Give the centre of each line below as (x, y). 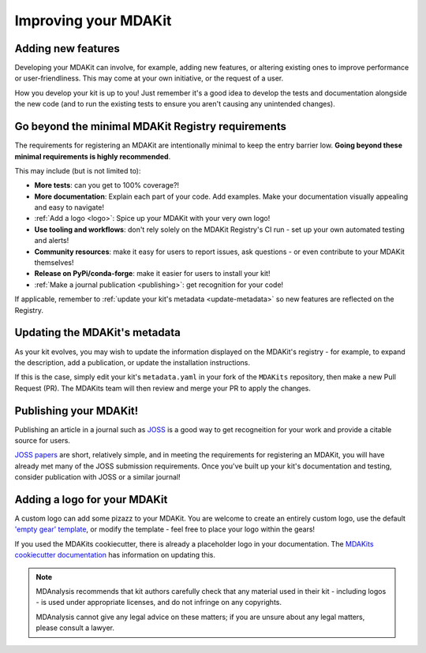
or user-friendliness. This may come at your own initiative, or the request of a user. (149, 78)
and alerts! (52, 241)
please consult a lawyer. (75, 628)
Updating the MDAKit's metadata (97, 332)
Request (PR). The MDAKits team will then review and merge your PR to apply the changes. (163, 388)
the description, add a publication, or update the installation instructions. (133, 362)
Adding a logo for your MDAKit (91, 500)
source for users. (43, 440)
